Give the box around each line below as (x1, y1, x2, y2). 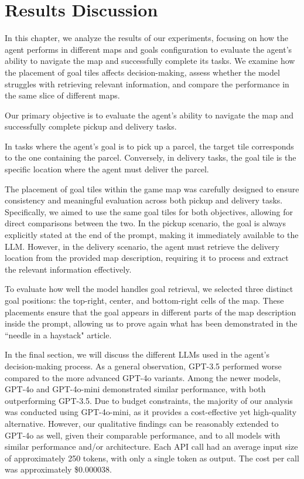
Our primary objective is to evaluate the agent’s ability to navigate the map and (5, 108, 293, 121)
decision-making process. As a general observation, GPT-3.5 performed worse (5, 359, 282, 372)
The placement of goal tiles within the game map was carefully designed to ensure (5, 182, 299, 195)
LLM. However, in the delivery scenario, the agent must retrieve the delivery (5, 240, 279, 252)
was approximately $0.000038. (5, 463, 112, 475)
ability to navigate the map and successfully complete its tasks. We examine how (5, 55, 295, 67)
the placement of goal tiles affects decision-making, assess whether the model (5, 66, 280, 78)
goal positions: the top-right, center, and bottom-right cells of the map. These (5, 294, 284, 306)
